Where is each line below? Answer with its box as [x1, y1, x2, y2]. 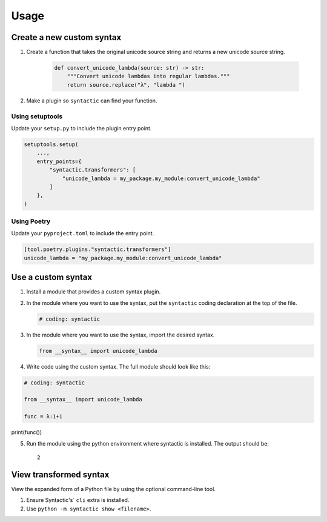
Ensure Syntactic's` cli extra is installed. [26, 497, 130, 504]
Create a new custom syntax [11, 32, 122, 42]
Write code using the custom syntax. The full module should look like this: [26, 363, 211, 370]
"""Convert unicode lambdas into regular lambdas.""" [67, 73, 230, 80]
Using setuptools [11, 112, 63, 121]
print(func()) [11, 429, 42, 436]
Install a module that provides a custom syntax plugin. [26, 288, 161, 295]
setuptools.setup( [24, 141, 79, 148]
